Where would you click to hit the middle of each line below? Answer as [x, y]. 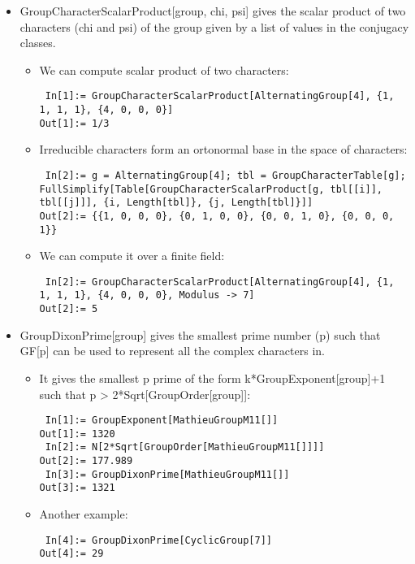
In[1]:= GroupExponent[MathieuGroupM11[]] [162, 421]
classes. [38, 43]
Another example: [84, 514]
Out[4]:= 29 [71, 554]
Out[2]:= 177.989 [86, 461]
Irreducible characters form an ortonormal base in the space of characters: [223, 149]
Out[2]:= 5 [69, 309]
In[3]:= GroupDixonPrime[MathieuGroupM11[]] [167, 474]
